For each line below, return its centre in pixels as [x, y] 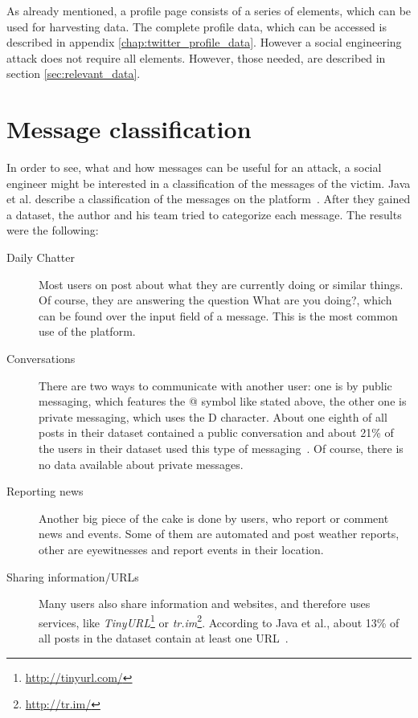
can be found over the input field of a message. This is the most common [218, 315]
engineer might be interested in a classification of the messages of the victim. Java [209, 183]
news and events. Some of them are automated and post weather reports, [219, 534]
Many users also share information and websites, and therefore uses [205, 604]
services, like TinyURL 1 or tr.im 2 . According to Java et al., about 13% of [219, 621]
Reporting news [45, 491]
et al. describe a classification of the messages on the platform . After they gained [209, 199]
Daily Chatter [41, 257]
